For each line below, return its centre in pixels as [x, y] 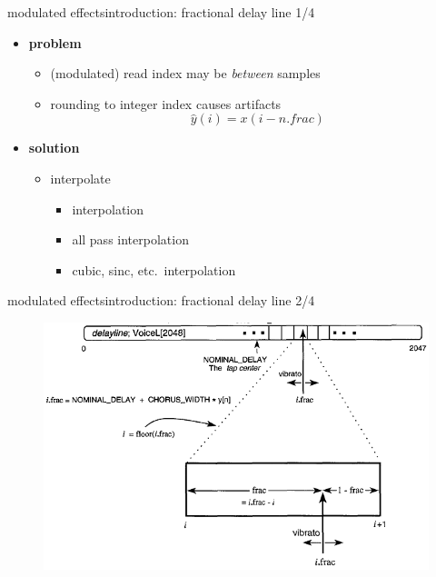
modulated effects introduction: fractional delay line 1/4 [161, 12]
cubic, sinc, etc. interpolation [154, 269]
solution [54, 148]
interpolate [80, 178]
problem [55, 42]
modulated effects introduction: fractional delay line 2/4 [161, 300]
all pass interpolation [130, 239]
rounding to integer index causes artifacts [166, 103]
